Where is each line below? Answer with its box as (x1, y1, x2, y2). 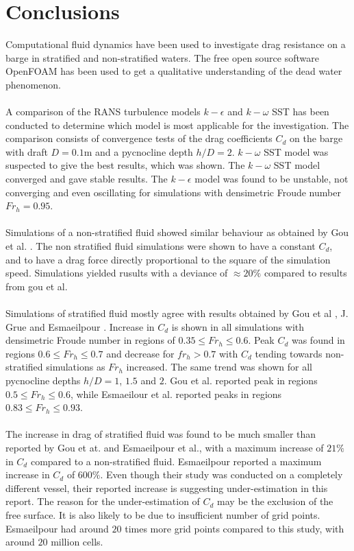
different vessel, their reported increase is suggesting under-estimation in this (5, 480, 328, 495)
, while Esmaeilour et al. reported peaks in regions (70, 386, 282, 401)
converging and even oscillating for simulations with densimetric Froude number (5, 185, 341, 199)
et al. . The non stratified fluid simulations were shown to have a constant (5, 239, 316, 253)
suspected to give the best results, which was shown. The (5, 158, 245, 172)
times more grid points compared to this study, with (125, 521, 344, 535)
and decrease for (106, 346, 175, 360)
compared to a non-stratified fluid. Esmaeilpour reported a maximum (30, 454, 322, 468)
